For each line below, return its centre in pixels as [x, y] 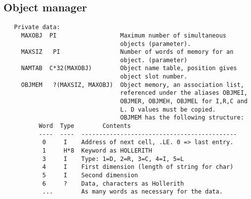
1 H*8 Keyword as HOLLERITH [97, 151]
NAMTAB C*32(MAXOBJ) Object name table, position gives [129, 68]
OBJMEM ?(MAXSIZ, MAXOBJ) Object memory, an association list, [132, 85]
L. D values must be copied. [168, 109]
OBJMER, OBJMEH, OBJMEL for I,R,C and [184, 101]
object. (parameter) [154, 60]
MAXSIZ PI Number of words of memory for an [127, 52]
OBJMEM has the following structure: [182, 118]
